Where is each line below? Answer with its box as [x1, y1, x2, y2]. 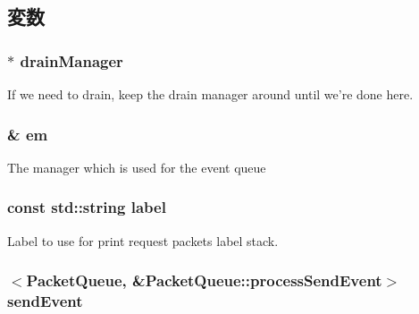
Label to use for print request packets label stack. [7, 231, 279, 250]
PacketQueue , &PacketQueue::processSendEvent [26, 269, 382, 292]
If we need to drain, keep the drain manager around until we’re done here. [7, 85, 414, 103]
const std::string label [7, 196, 166, 218]
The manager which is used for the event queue [7, 157, 266, 176]
